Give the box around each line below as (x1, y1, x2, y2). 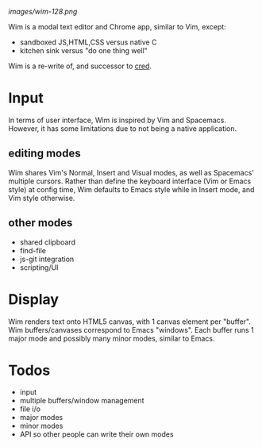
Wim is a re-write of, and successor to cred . (8, 61, 152, 71)
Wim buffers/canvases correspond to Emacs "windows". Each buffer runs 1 (8, 325, 254, 334)
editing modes (8, 147, 81, 160)
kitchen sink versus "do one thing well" (19, 46, 148, 55)
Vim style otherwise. (8, 193, 75, 202)
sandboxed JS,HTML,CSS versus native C (19, 37, 157, 47)
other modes (8, 216, 73, 229)
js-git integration (19, 254, 75, 264)
